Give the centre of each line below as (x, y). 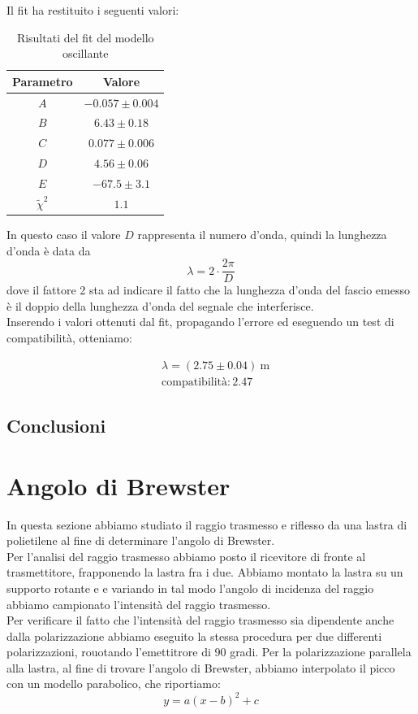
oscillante (85, 53)
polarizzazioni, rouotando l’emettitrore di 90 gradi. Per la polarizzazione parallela (209, 652)
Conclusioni (56, 426)
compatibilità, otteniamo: (69, 337)
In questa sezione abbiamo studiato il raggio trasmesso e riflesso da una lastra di (207, 524)
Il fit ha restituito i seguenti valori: (93, 10)
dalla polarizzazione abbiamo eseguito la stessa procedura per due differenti (194, 636)
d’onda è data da (49, 250)
